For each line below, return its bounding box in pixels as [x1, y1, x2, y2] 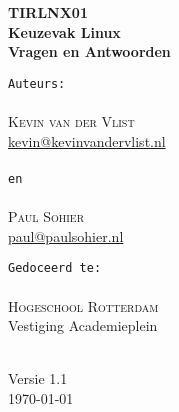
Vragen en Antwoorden [8, 41, 171, 62]
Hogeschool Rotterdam [8, 295, 159, 316]
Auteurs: [8, 76, 66, 91]
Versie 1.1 [8, 368, 68, 389]
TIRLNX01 [8, 2, 88, 22]
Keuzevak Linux [8, 21, 121, 42]
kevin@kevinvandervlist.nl [8, 130, 166, 151]
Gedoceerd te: [8, 261, 102, 276]
